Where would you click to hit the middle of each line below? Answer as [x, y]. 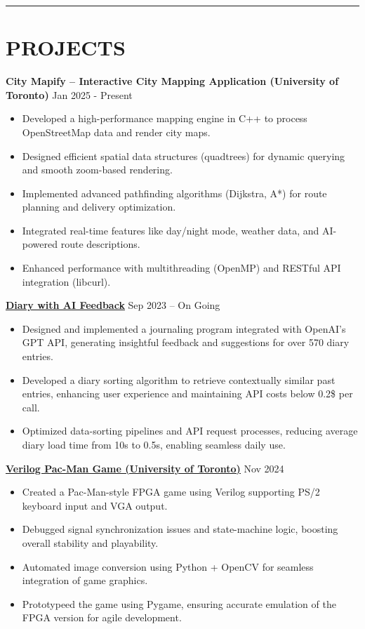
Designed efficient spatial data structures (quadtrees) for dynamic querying [184, 155]
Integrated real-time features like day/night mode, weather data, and [171, 230]
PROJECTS [66, 47]
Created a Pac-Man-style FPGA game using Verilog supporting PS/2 [171, 492]
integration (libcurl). [66, 281]
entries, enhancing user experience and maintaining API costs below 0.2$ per [187, 393]
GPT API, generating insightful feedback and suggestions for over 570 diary [186, 342]
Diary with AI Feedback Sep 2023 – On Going [113, 305]
